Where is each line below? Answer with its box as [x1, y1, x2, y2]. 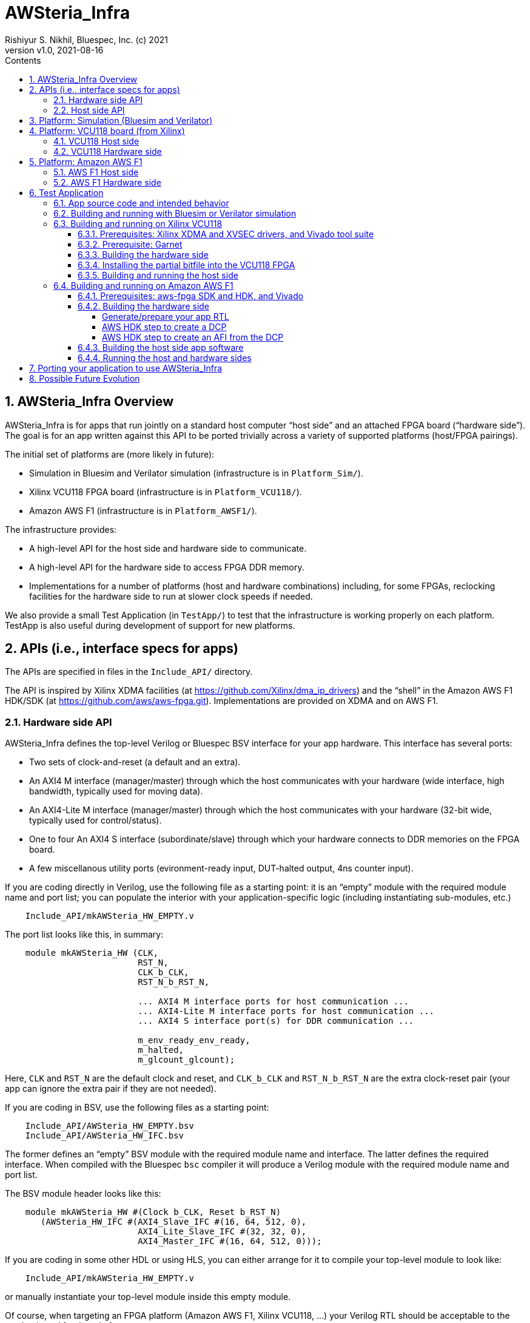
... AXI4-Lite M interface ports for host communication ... [138, 1006, 435, 1017]
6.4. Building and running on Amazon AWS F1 [53, 280, 233, 291]
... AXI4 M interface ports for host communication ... [138, 996, 409, 1007]
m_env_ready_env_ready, [138, 1035, 250, 1046]
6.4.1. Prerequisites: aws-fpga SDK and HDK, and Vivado [78, 290, 304, 301]
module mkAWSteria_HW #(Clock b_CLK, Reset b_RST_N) [25, 1207, 281, 1217]
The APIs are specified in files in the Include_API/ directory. [5, 666, 253, 677]
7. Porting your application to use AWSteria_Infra [29, 362, 223, 373]
